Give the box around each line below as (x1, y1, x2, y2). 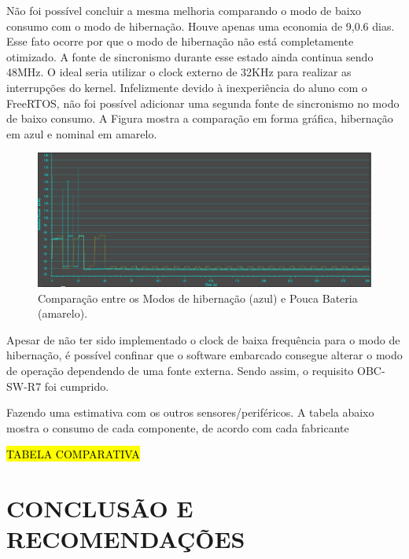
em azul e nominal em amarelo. (6, 125, 157, 142)
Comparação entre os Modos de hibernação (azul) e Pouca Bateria (38, 289, 358, 306)
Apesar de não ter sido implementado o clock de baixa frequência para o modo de (6, 331, 400, 348)
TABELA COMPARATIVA (6, 446, 140, 462)
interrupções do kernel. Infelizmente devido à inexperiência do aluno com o (6, 79, 367, 95)
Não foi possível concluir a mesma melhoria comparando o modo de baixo (6, 2, 362, 18)
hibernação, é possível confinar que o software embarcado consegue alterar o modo (6, 347, 403, 363)
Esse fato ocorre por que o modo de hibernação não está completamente (6, 33, 354, 50)
